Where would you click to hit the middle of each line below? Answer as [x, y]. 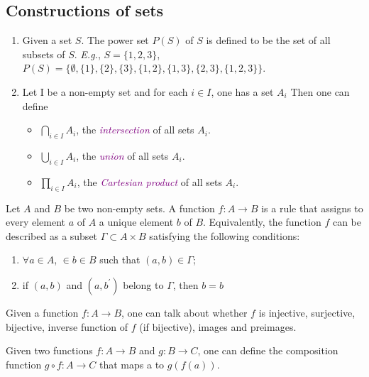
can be [347, 222]
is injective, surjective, [307, 312]
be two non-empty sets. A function [139, 208]
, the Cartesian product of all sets [149, 181]
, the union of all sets [122, 155]
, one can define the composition [268, 350]
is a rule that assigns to [312, 208]
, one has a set [242, 91]
